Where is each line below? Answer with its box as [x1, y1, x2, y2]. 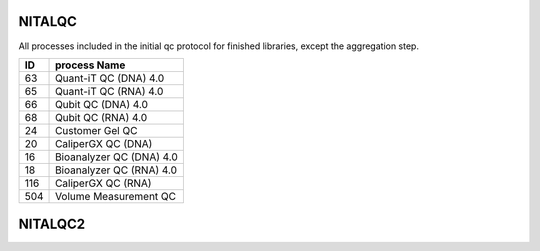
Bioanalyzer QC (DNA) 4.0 [55, 150, 179, 164]
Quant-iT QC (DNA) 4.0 [55, 71, 165, 85]
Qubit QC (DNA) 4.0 [55, 97, 149, 111]
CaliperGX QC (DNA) [55, 136, 153, 150]
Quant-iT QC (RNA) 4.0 [55, 84, 164, 98]
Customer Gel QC [55, 123, 138, 137]
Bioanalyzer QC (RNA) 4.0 [55, 163, 178, 177]
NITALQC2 [18, 216, 86, 233]
